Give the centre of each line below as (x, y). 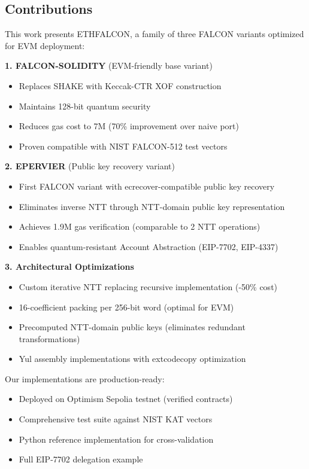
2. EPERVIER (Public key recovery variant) (90, 166)
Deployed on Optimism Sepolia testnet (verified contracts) (126, 399)
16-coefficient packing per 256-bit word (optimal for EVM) (126, 307)
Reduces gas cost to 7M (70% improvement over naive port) (129, 126)
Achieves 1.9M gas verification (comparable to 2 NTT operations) (140, 226)
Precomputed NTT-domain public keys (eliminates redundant (132, 327)
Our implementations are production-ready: (85, 378)
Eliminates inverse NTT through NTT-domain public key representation (152, 206)
